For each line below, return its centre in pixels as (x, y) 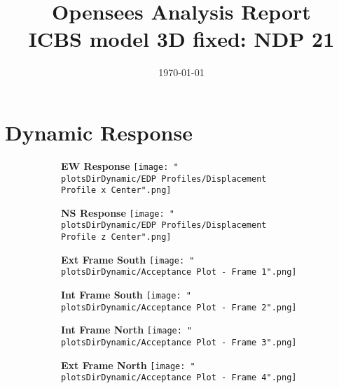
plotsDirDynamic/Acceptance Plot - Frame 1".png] (179, 272)
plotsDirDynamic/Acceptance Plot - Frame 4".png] (179, 378)
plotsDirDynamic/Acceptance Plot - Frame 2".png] (179, 307)
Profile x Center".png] (116, 191)
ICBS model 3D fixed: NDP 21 (181, 39)
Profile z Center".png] (116, 237)
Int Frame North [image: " (127, 330)
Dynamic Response (99, 132)
